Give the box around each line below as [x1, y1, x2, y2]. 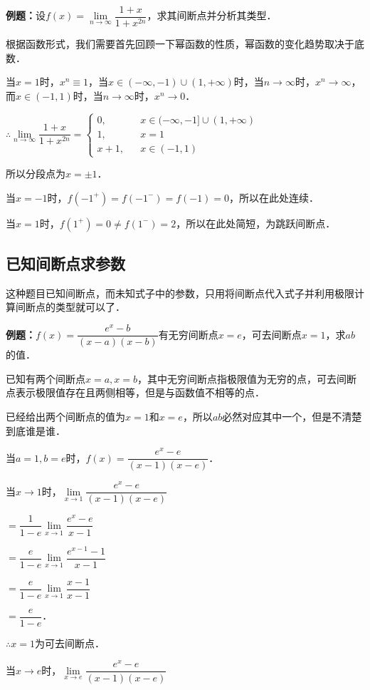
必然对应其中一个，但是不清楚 [222, 408, 362, 423]
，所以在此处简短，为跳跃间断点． [176, 215, 336, 230]
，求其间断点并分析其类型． [147, 8, 277, 23]
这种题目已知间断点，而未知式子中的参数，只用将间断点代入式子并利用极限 [6, 285, 354, 300]
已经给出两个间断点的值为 [6, 408, 125, 423]
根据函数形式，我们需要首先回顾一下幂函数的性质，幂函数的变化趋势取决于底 [6, 36, 364, 51]
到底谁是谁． [6, 423, 65, 438]
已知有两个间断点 [6, 371, 85, 386]
